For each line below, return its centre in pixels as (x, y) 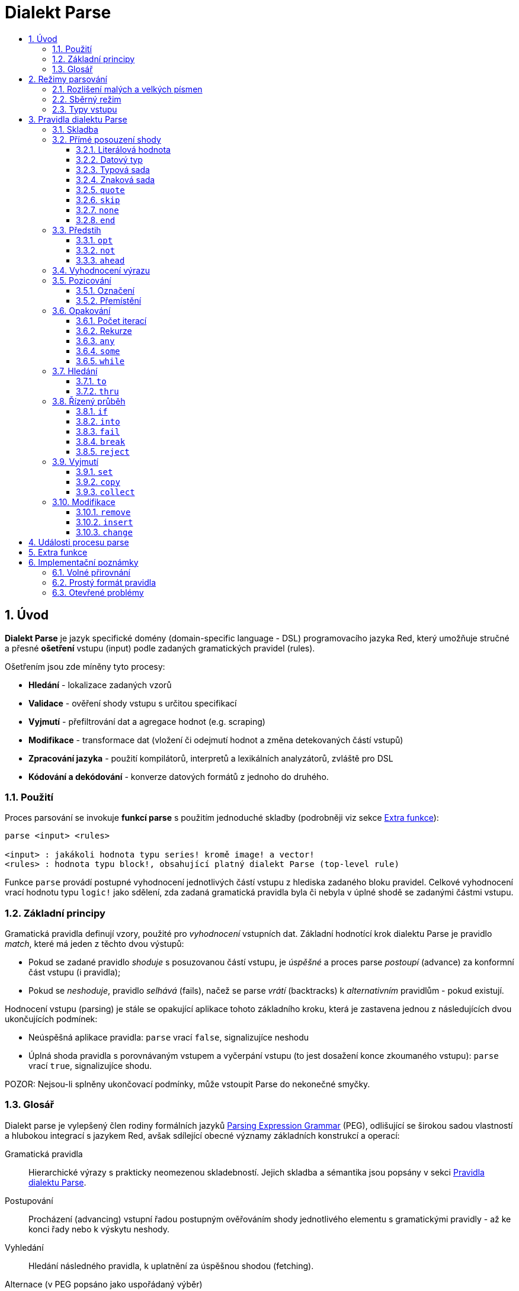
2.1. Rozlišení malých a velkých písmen (127, 89)
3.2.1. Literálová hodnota (123, 149)
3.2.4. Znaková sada (116, 179)
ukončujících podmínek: (51, 1019)
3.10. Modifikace (84, 502)
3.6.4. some (98, 351)
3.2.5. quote (100, 190)
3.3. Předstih (77, 230)
